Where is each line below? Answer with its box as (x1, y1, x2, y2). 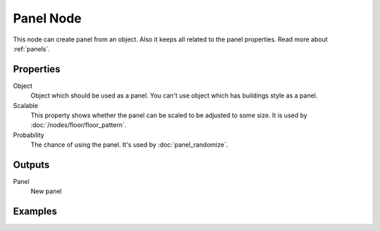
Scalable (13, 101, 39, 110)
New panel (30, 187, 63, 196)
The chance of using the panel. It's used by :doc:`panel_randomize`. (30, 140, 229, 149)
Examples (13, 206, 58, 218)
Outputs (13, 159, 50, 171)
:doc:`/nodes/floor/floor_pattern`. (30, 121, 127, 129)
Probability (13, 131, 45, 139)
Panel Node (13, 11, 82, 26)
